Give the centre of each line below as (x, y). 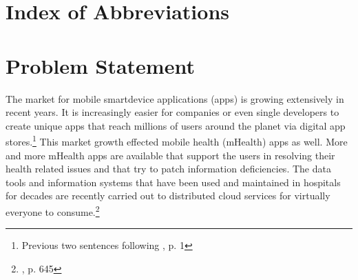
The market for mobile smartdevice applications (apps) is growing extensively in (175, 98)
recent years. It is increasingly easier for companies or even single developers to (172, 112)
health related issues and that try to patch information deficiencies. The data (168, 169)
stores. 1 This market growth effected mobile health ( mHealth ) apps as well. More (177, 140)
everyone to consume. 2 (53, 210)
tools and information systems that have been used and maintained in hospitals (173, 182)
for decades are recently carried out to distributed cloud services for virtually (168, 196)
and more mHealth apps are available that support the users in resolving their (170, 155)
